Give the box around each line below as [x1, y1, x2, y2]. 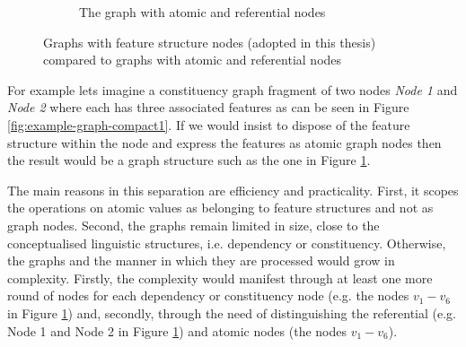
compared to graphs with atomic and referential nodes [43, 50, 342, 69]
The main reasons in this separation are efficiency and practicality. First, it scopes [7, 180, 459, 199]
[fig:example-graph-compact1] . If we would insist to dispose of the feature [7, 115, 410, 134]
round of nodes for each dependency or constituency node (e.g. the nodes [7, 286, 409, 305]
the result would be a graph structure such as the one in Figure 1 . [7, 151, 371, 169]
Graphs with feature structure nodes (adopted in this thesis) [43, 32, 376, 51]
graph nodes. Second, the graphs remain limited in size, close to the [7, 215, 380, 234]
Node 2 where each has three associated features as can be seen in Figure [7, 98, 409, 117]
